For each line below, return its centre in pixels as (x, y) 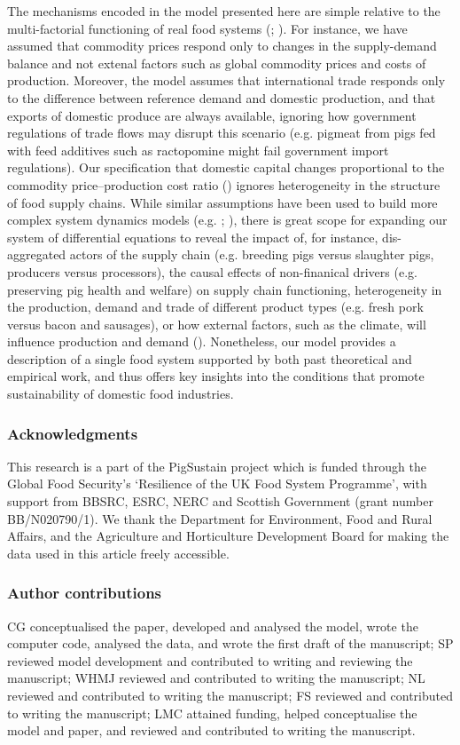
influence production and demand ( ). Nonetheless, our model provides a (202, 341)
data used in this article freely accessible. (118, 553)
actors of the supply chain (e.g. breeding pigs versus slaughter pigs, (252, 254)
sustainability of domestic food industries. (121, 394)
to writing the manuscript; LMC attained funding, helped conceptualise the (212, 713)
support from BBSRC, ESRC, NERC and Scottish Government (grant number (220, 501)
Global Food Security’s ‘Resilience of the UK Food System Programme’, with (217, 483)
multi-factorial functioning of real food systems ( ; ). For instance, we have (207, 28)
